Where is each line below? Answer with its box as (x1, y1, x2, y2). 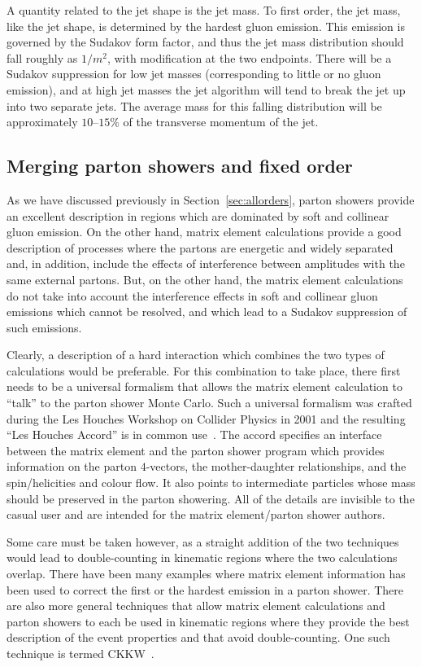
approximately (7, 113, 78, 130)
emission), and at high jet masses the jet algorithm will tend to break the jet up (7, 81, 406, 98)
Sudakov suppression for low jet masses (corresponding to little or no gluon (7, 65, 381, 82)
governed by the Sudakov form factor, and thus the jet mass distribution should (7, 33, 404, 50)
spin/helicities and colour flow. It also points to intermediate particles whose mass (7, 474, 415, 491)
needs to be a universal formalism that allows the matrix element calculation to (7, 378, 402, 395)
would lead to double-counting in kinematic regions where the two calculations (7, 549, 398, 566)
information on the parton (7, 458, 137, 475)
